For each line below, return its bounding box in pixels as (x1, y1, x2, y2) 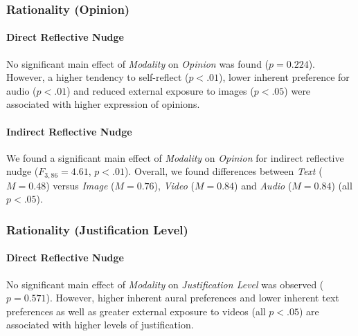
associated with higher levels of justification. (6, 317, 194, 332)
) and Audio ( (234, 178, 292, 192)
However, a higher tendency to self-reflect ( (6, 70, 189, 84)
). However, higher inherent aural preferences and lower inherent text (46, 290, 339, 305)
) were (284, 83, 311, 97)
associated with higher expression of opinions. (6, 97, 200, 111)
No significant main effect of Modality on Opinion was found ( (6, 56, 269, 71)
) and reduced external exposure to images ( (66, 83, 254, 97)
